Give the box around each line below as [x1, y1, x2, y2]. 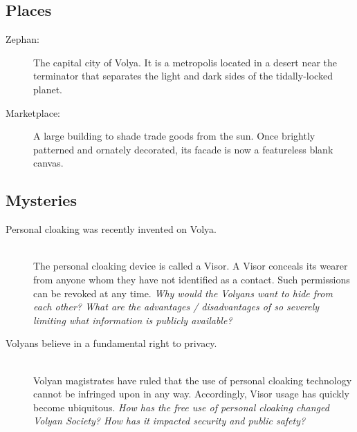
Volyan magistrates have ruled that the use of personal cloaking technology [33, 373, 352, 387]
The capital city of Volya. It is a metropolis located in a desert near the [33, 55, 337, 69]
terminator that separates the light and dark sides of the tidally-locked [33, 68, 333, 83]
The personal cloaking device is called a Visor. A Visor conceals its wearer [33, 259, 348, 273]
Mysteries [6, 189, 77, 211]
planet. [33, 82, 63, 96]
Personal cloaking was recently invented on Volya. [6, 222, 217, 236]
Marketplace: [6, 105, 60, 120]
